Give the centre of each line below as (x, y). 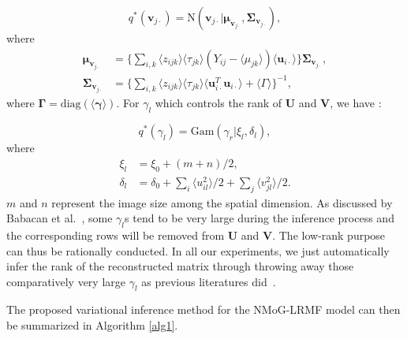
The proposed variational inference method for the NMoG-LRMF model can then (203, 309)
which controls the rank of (218, 103)
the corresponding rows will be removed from (116, 235)
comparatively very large (66, 281)
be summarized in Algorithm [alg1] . (92, 325)
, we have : (356, 103)
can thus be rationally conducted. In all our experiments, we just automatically (198, 250)
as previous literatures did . (209, 281)
